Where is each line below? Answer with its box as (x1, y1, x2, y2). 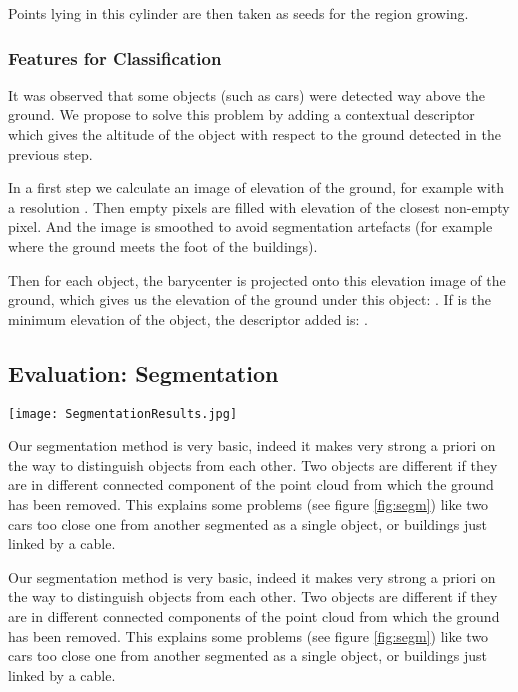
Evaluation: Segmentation (8, 357, 279, 388)
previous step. (8, 143, 93, 164)
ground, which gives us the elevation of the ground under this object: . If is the (8, 289, 492, 310)
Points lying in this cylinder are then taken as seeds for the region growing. (8, 3, 469, 23)
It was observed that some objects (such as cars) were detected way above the (8, 84, 485, 105)
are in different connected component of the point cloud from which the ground (8, 474, 494, 495)
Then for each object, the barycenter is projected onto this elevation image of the (8, 269, 506, 290)
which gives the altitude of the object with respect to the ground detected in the (8, 124, 501, 144)
